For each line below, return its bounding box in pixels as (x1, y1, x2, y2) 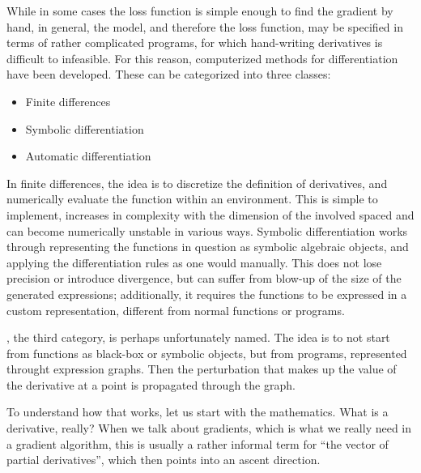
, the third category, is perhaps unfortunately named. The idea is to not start (6, 329, 390, 346)
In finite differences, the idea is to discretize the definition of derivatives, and (6, 174, 388, 191)
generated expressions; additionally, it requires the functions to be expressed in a (6, 285, 407, 302)
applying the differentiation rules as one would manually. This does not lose (6, 254, 382, 271)
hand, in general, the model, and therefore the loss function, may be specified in (6, 18, 403, 35)
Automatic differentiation (25, 147, 151, 164)
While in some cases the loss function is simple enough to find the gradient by (6, 2, 393, 19)
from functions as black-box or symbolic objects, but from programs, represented (6, 344, 407, 361)
